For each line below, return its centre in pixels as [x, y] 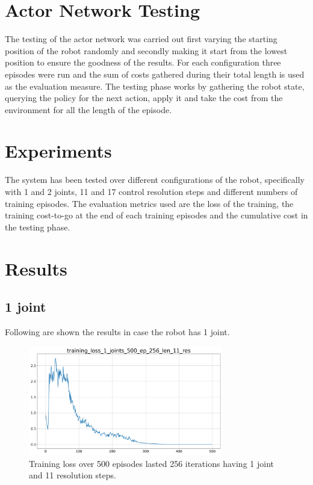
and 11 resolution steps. [73, 475]
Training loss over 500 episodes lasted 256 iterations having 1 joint [151, 463]
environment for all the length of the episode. [88, 109]
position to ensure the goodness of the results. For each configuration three [143, 62]
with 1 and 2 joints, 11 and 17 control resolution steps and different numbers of [151, 191]
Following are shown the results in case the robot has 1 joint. [117, 331]
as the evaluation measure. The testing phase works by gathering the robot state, [155, 86]
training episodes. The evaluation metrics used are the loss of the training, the [149, 203]
